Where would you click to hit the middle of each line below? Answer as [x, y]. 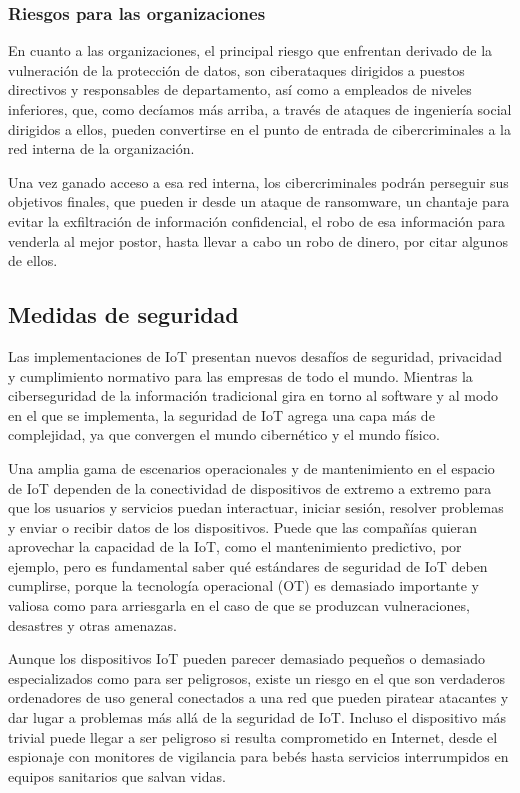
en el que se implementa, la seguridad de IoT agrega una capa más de [221, 414]
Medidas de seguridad [123, 314]
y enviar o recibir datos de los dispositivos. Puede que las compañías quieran [243, 526]
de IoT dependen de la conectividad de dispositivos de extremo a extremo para [250, 487]
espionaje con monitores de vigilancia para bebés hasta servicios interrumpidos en [258, 756]
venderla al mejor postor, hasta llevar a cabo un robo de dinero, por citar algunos [258, 240]
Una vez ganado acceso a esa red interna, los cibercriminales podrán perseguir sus [258, 181]
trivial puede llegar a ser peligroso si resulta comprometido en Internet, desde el [253, 736]
